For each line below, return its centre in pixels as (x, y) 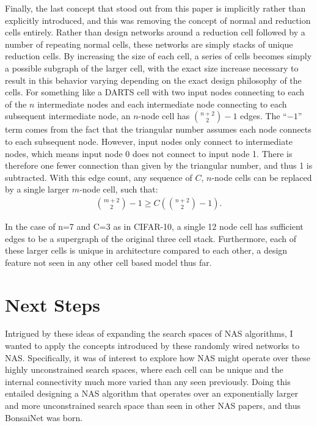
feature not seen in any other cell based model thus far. (108, 262)
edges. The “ (264, 116)
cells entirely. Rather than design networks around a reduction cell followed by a (155, 32)
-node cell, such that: (119, 189)
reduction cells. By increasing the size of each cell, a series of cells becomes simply (158, 56)
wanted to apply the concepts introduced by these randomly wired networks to (152, 346)
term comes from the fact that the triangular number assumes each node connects (158, 129)
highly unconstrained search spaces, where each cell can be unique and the (144, 369)
